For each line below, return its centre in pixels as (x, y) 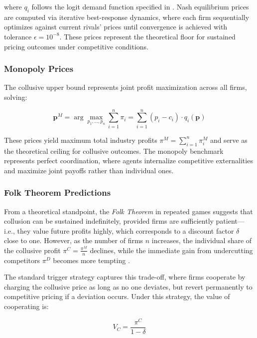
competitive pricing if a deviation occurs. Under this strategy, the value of (117, 296)
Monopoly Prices (39, 69)
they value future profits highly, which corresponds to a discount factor (126, 230)
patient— (230, 221)
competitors (22, 260)
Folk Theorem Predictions (58, 192)
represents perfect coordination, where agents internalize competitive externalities (128, 161)
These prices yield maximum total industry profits (81, 140)
